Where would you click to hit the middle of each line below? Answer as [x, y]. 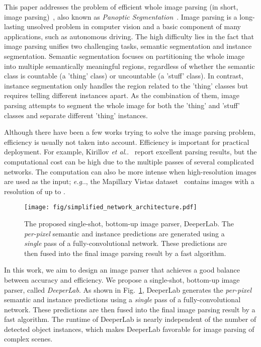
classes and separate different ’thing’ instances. [76, 115]
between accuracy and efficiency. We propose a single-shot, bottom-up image [122, 279]
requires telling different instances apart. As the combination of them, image [122, 95]
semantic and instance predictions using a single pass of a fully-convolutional [122, 299]
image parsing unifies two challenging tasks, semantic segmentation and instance [128, 46]
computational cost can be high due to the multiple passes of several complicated [129, 161]
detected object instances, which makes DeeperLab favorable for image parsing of [129, 329]
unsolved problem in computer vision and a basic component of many [134, 26]
